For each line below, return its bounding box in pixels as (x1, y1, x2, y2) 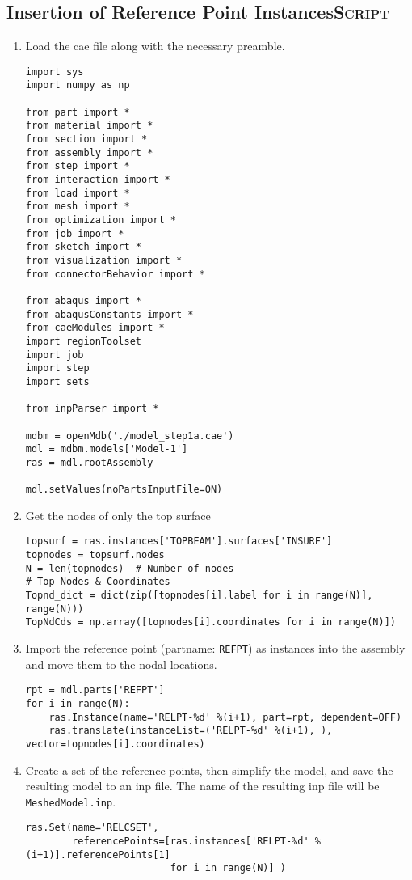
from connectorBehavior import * (25, 268, 205, 280)
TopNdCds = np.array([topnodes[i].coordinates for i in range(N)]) (25, 616, 396, 628)
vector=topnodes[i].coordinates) (25, 738, 205, 750)
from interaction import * (25, 174, 170, 186)
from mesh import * (25, 201, 130, 213)
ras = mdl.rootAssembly (25, 456, 153, 468)
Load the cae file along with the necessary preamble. (25, 37, 285, 54)
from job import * (25, 227, 124, 239)
